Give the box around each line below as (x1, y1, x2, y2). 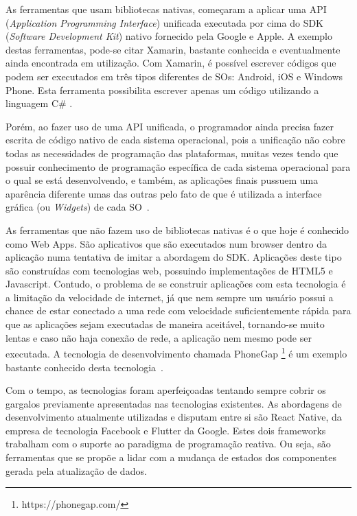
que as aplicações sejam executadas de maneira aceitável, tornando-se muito (5, 317, 325, 331)
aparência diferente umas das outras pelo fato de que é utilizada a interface (5, 186, 322, 200)
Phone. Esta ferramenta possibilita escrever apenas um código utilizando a (5, 82, 319, 97)
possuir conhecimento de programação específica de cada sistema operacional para (5, 159, 351, 174)
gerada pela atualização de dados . (5, 463, 147, 478)
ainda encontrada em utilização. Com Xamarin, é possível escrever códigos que (5, 56, 336, 70)
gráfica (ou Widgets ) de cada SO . (5, 200, 150, 214)
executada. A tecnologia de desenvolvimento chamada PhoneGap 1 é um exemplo (5, 344, 347, 360)
